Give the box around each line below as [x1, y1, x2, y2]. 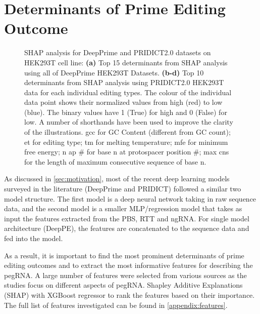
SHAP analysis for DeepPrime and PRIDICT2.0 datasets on [24, 47, 211, 58]
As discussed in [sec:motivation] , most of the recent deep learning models [4, 173, 230, 184]
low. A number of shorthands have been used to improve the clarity [24, 116, 233, 127]
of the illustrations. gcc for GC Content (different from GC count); [24, 127, 231, 137]
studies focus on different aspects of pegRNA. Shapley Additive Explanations [4, 280, 243, 290]
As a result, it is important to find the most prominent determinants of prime [4, 250, 244, 260]
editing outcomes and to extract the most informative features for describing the [4, 260, 253, 270]
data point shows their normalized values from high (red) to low [24, 97, 223, 107]
